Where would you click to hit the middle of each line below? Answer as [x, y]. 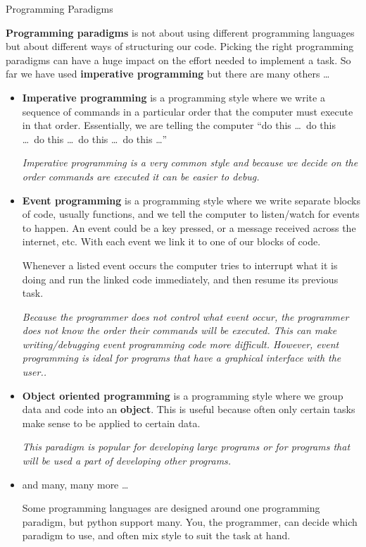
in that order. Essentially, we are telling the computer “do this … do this [179, 125]
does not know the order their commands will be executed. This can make [179, 330]
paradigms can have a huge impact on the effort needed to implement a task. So [178, 60]
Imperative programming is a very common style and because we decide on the [190, 162]
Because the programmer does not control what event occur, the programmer [185, 316]
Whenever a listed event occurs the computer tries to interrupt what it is [180, 265]
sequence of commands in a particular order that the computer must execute [188, 111]
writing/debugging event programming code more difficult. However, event [181, 344]
